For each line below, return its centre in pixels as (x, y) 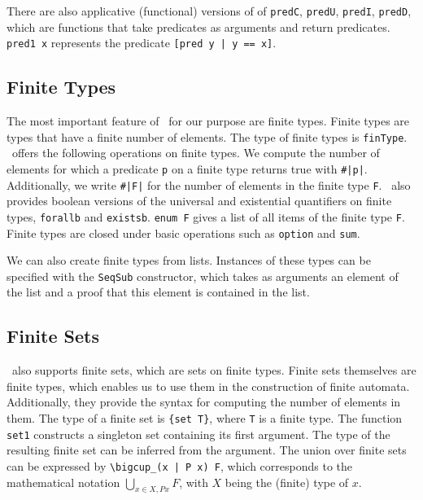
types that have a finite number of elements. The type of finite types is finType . (207, 136)
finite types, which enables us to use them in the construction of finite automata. (208, 386)
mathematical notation (63, 482)
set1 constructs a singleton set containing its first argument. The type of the (198, 434)
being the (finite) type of (287, 482)
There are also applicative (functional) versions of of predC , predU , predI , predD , (209, 11)
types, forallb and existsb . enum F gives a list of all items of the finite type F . (206, 216)
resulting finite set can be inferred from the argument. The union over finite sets (207, 450)
